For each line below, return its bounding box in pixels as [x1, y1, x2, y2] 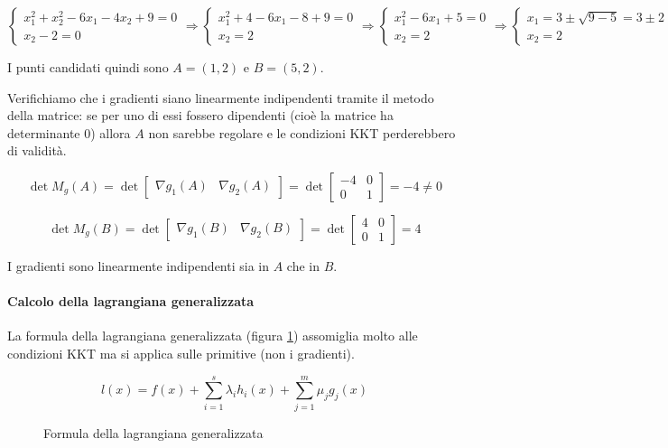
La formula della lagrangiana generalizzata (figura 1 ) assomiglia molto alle [7, 326, 418, 345]
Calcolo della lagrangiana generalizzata [7, 292, 255, 311]
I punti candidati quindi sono [7, 58, 169, 76]
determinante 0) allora [7, 123, 131, 142]
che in [286, 256, 320, 275]
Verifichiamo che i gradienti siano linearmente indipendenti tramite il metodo [7, 88, 434, 107]
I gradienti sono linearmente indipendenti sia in [7, 256, 269, 275]
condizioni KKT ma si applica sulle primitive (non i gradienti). [7, 343, 355, 362]
